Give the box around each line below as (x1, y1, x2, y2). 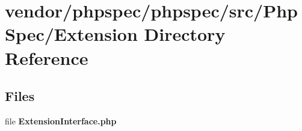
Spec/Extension (5, 22, 138, 46)
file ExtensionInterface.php (5, 114, 117, 127)
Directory (144, 22, 226, 46)
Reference (5, 45, 88, 70)
